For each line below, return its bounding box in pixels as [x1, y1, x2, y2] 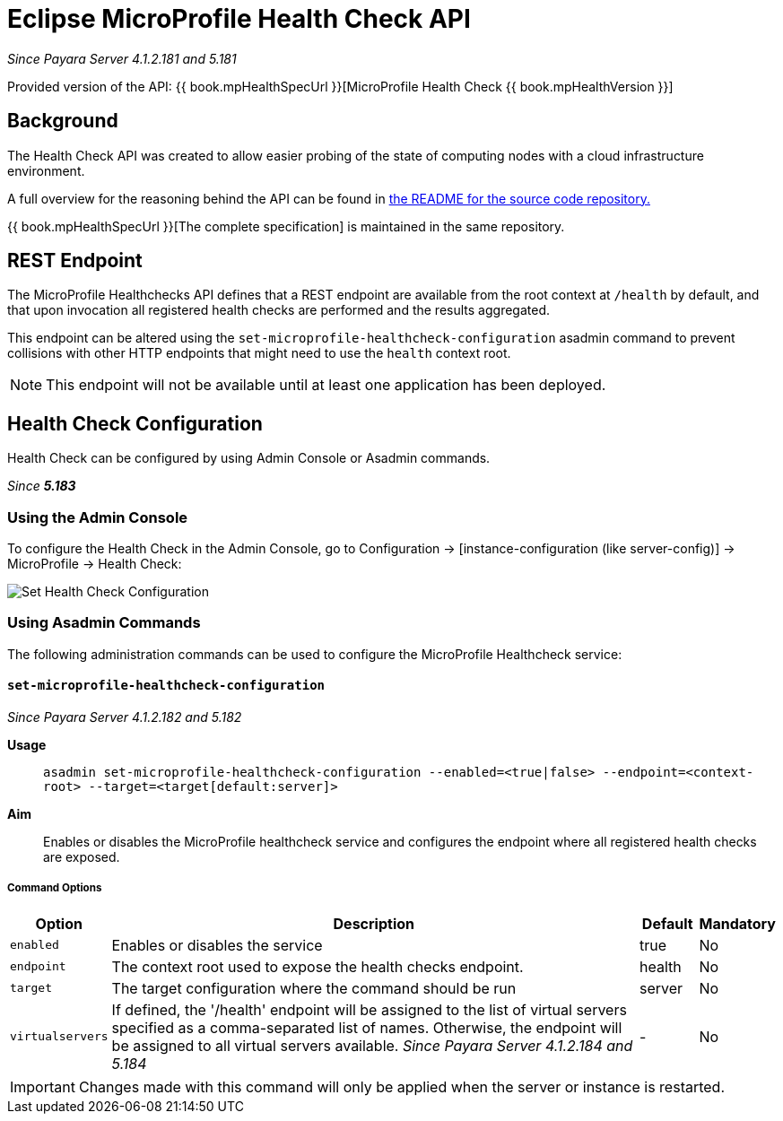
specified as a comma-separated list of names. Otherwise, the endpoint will [111, 1018, 622, 1037]
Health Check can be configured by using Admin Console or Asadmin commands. [7, 450, 491, 466]
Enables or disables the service [111, 935, 323, 954]
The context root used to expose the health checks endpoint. [111, 957, 524, 976]
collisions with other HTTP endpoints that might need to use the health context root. [7, 345, 511, 361]
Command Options [7, 882, 102, 895]
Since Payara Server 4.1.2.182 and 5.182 [7, 709, 242, 725]
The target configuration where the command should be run [111, 978, 517, 997]
